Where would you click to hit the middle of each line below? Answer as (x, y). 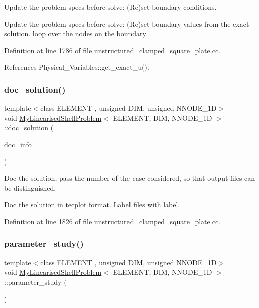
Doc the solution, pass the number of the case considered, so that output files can (130, 178)
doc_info (18, 144)
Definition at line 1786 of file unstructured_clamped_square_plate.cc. (112, 50)
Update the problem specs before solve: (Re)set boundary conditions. (110, 7)
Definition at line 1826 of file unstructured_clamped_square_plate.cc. (112, 221)
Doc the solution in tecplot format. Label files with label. (92, 205)
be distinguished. (30, 188)
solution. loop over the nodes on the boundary (75, 33)
